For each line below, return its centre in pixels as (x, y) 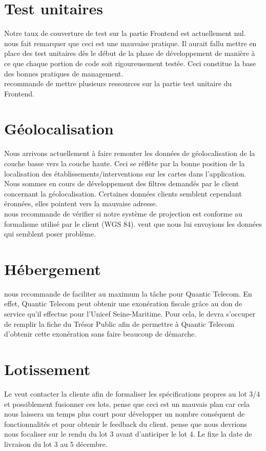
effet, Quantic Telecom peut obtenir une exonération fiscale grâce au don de (123, 303)
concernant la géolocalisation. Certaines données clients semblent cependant (123, 193)
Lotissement (47, 369)
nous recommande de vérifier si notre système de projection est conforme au (123, 213)
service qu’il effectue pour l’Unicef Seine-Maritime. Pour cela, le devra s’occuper (130, 314)
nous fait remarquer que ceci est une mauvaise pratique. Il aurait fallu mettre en (130, 43)
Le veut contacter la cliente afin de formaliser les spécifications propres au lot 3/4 (132, 393)
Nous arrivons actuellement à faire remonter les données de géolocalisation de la (130, 153)
